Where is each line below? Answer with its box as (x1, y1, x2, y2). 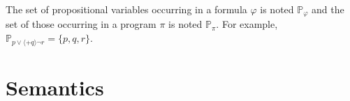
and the (312, 2, 344, 16)
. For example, (216, 17, 278, 31)
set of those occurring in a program (6, 17, 156, 31)
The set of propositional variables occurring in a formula (6, 2, 247, 16)
